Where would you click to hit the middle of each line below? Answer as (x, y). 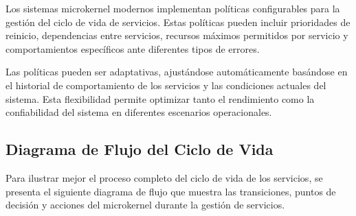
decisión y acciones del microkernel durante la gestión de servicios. (145, 205)
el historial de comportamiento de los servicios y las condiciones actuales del (166, 85)
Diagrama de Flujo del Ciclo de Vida (140, 149)
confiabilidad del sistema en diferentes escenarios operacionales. (139, 112)
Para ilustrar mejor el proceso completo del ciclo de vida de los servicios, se (164, 177)
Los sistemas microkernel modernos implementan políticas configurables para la (173, 8)
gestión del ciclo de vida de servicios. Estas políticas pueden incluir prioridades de (178, 22)
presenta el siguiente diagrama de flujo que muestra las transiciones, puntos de (171, 191)
